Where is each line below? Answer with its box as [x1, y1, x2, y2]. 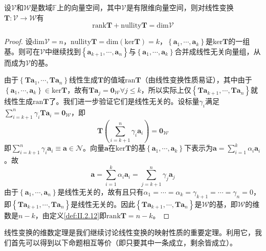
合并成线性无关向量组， [174, 46, 254, 56]
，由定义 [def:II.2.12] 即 [35, 210, 107, 220]
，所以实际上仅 [141, 84, 191, 95]
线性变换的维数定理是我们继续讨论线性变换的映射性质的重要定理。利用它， [4, 227, 255, 238]
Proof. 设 [4, 36, 33, 47]
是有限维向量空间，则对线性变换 [126, 2, 234, 12]
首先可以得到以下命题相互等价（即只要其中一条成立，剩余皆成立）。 [11, 237, 237, 247]
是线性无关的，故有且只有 [57, 186, 144, 197]
